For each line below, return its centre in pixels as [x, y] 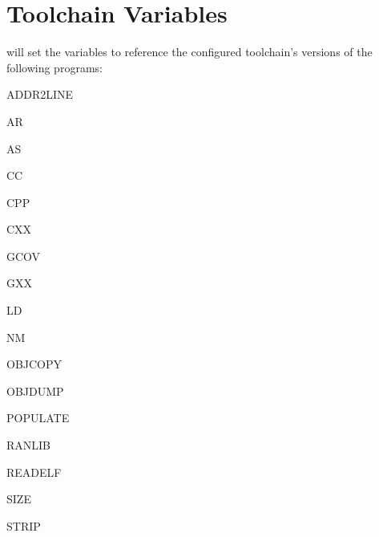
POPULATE [38, 418]
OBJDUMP [35, 391]
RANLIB [29, 445]
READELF [34, 472]
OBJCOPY [34, 364]
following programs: [54, 67]
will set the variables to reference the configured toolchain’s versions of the [189, 52]
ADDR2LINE [40, 94]
